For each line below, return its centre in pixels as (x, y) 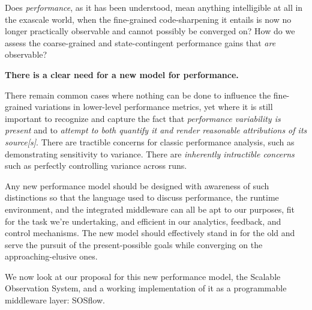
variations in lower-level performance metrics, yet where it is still (154, 107)
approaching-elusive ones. (51, 256)
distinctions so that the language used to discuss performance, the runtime (142, 197)
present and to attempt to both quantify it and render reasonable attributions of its (156, 130)
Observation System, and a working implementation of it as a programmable (146, 288)
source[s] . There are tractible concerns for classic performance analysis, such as (150, 141)
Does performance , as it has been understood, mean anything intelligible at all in (154, 7)
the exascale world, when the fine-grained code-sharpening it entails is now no (148, 19)
